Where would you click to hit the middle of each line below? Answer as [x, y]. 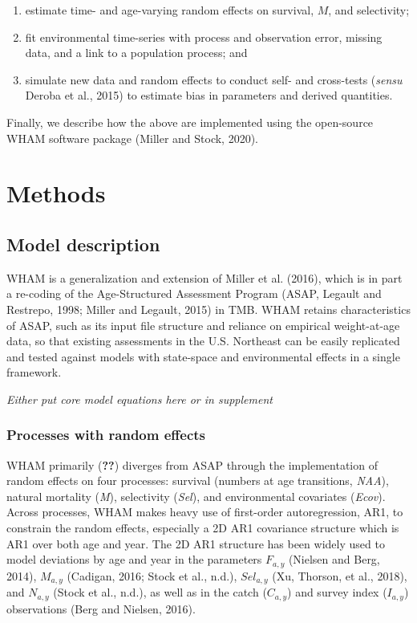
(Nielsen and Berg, [334, 559]
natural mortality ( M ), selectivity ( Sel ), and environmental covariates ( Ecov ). [196, 496]
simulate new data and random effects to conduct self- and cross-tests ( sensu [214, 79]
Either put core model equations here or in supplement [140, 399]
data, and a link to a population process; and [136, 53]
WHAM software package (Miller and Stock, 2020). [132, 138]
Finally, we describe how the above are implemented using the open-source [190, 122]
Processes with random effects [106, 435]
